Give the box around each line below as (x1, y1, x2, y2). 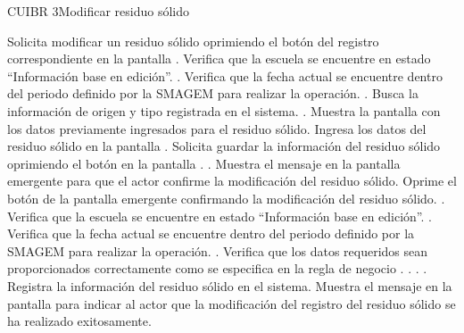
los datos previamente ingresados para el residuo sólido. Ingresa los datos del (7, 119, 427, 137)
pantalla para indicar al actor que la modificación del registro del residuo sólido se (7, 294, 456, 312)
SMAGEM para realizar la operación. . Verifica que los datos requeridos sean (7, 241, 428, 260)
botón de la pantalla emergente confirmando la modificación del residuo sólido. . (7, 188, 445, 207)
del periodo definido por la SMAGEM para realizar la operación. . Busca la (7, 84, 418, 103)
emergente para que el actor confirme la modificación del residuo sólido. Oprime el (7, 171, 457, 190)
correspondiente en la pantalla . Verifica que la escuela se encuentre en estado (7, 49, 431, 68)
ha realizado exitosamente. (7, 312, 152, 330)
